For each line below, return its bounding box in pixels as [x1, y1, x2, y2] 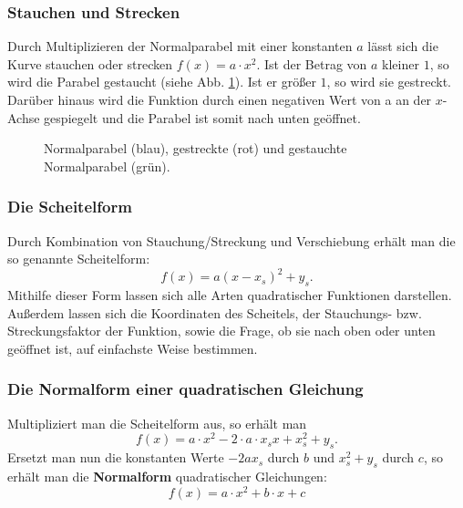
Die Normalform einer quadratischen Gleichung [7, 378, 364, 400]
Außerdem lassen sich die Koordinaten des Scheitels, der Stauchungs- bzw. [7, 303, 422, 322]
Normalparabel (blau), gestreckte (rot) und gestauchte [44, 139, 347, 158]
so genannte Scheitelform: [7, 249, 150, 268]
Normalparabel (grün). [44, 156, 170, 175]
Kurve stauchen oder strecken [7, 54, 173, 73]
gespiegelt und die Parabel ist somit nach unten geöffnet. [44, 108, 361, 127]
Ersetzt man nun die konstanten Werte [7, 448, 224, 467]
